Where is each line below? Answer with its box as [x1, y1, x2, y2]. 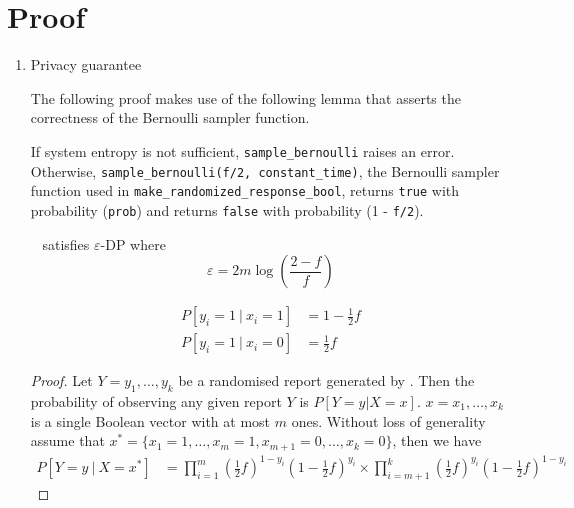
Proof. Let [30, 370, 93, 391]
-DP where [100, 233, 166, 254]
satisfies [42, 233, 90, 254]
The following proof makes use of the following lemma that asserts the [30, 87, 461, 108]
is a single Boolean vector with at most [30, 410, 270, 431]
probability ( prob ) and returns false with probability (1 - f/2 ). [30, 199, 424, 220]
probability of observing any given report [30, 390, 282, 411]
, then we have [392, 430, 482, 451]
